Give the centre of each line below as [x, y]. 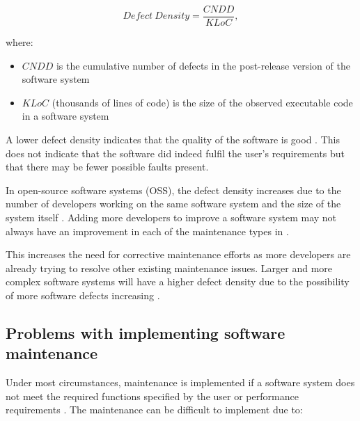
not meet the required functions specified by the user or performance [152, 396]
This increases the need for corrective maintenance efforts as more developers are [178, 254]
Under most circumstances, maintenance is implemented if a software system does [180, 382]
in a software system [65, 116]
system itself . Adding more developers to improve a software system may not [171, 217]
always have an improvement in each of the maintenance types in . [147, 231]
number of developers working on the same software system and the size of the [173, 204]
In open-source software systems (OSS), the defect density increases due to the [173, 190]
